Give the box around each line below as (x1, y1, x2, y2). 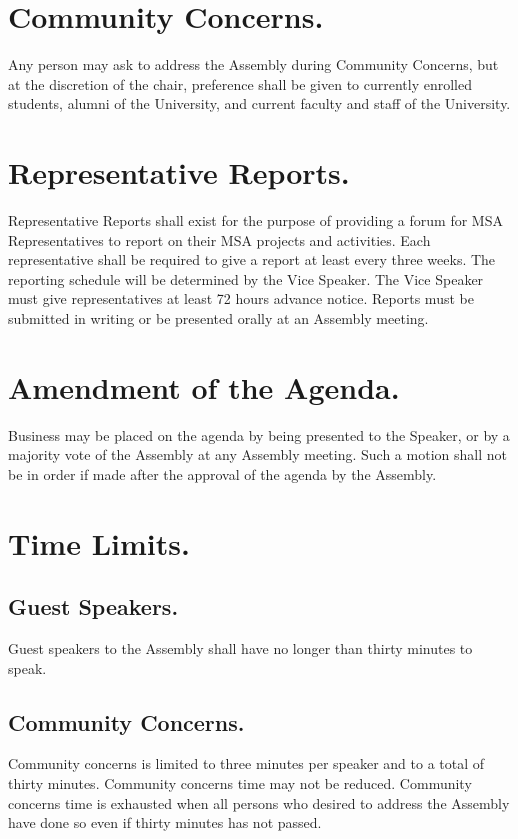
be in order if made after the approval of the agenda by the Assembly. (8, 463, 437, 484)
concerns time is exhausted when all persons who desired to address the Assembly (8, 792, 510, 813)
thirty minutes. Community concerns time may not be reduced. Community (8, 773, 472, 794)
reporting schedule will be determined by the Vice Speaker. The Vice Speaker (8, 268, 484, 289)
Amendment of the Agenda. (8, 366, 400, 407)
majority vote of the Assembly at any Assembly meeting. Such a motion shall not (8, 444, 507, 465)
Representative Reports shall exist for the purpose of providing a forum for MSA (8, 210, 503, 231)
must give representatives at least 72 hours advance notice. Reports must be (8, 288, 474, 309)
